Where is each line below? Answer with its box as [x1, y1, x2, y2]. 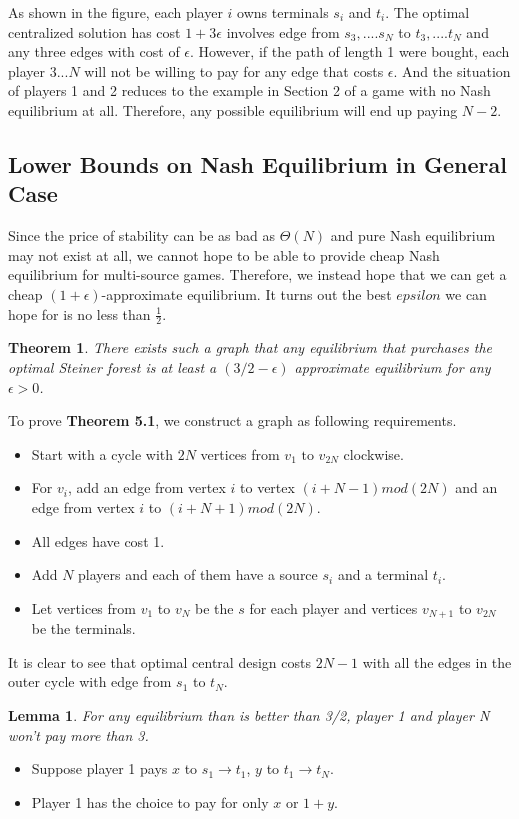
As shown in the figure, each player [8, 2, 223, 22]
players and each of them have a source [78, 564, 318, 585]
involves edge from [226, 21, 340, 42]
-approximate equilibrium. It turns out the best [101, 283, 392, 304]
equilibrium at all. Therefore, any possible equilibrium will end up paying [8, 99, 458, 120]
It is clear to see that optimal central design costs [8, 651, 311, 672]
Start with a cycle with [31, 443, 174, 464]
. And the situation [393, 60, 511, 81]
